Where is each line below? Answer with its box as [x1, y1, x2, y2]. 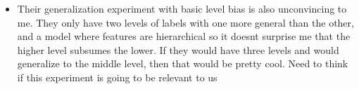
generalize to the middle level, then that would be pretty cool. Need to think [17, 56, 348, 71]
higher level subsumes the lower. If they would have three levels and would [17, 42, 339, 57]
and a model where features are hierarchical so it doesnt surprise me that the [17, 29, 351, 43]
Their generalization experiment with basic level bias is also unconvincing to [17, 1, 347, 15]
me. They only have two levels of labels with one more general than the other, [17, 15, 354, 29]
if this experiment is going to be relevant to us [17, 69, 218, 84]
